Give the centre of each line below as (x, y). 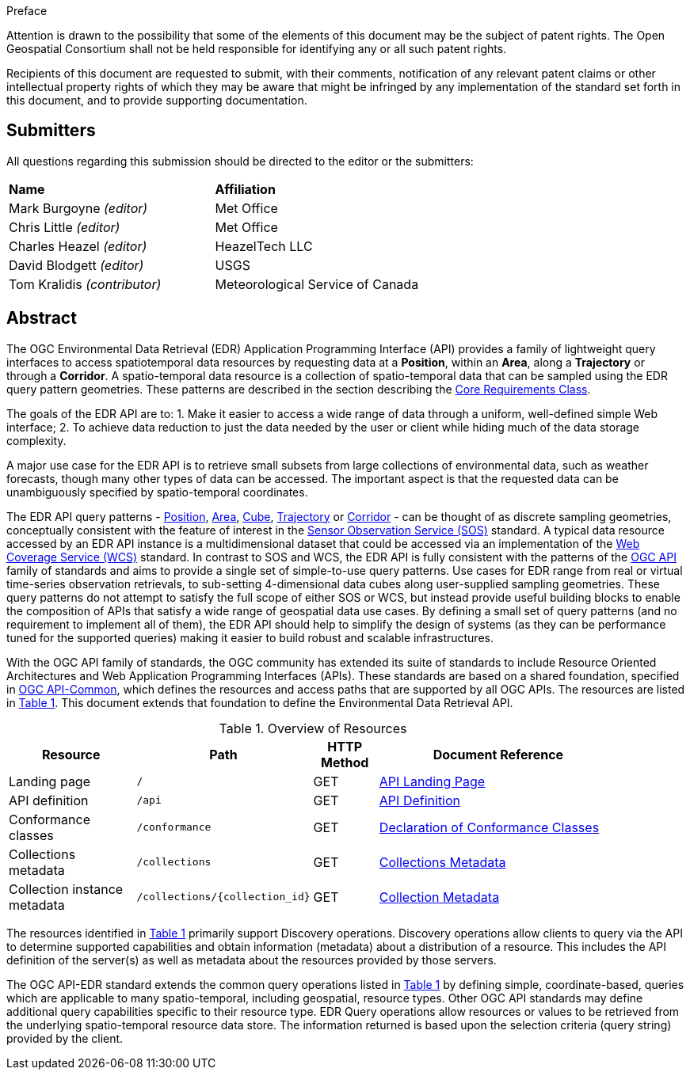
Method (345, 762)
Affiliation (245, 189)
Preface (27, 11)
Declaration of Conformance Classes (489, 827)
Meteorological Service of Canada (317, 284)
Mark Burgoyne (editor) (78, 208)
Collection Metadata (439, 897)
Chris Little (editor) (65, 227)
